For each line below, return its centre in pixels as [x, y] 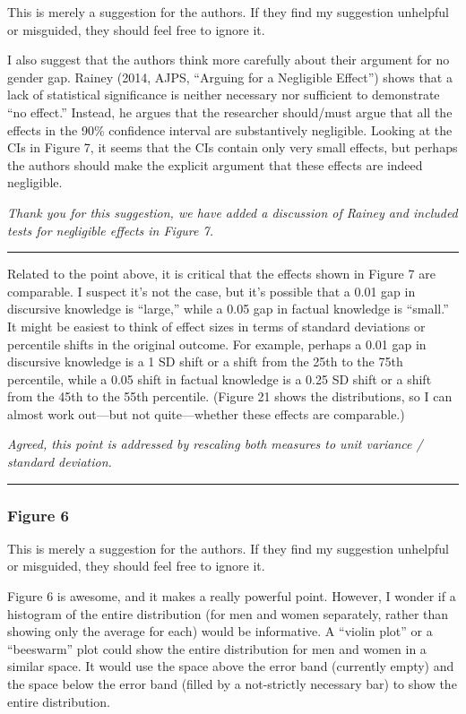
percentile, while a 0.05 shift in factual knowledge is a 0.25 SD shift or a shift [220, 379]
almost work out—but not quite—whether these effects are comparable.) [206, 413]
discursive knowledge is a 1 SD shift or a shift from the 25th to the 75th [205, 361]
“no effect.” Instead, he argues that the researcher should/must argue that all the [230, 112]
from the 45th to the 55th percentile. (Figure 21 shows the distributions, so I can [230, 396]
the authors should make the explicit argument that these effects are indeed [215, 164]
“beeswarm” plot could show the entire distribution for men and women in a [217, 648]
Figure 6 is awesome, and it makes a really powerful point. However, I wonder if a [232, 596]
